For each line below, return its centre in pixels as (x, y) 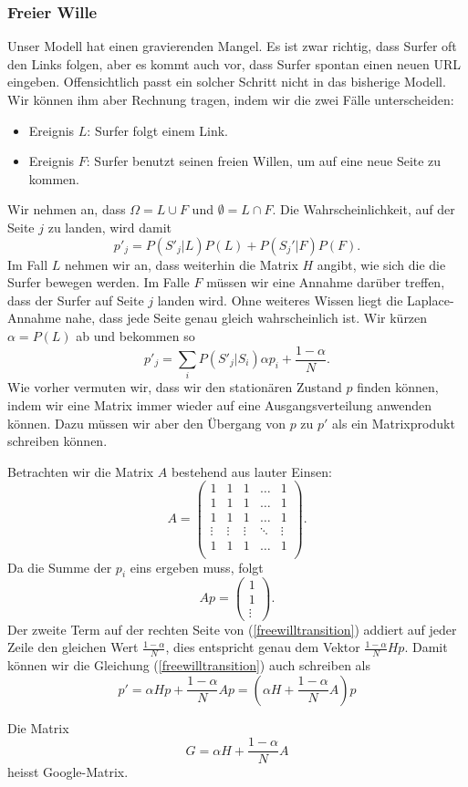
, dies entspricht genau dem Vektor (263, 647)
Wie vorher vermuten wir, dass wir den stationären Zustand (175, 387)
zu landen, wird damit (110, 227)
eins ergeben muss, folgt (197, 567)
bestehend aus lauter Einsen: (251, 471)
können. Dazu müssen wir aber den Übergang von (146, 423)
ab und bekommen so (135, 335)
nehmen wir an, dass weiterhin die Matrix (182, 264)
